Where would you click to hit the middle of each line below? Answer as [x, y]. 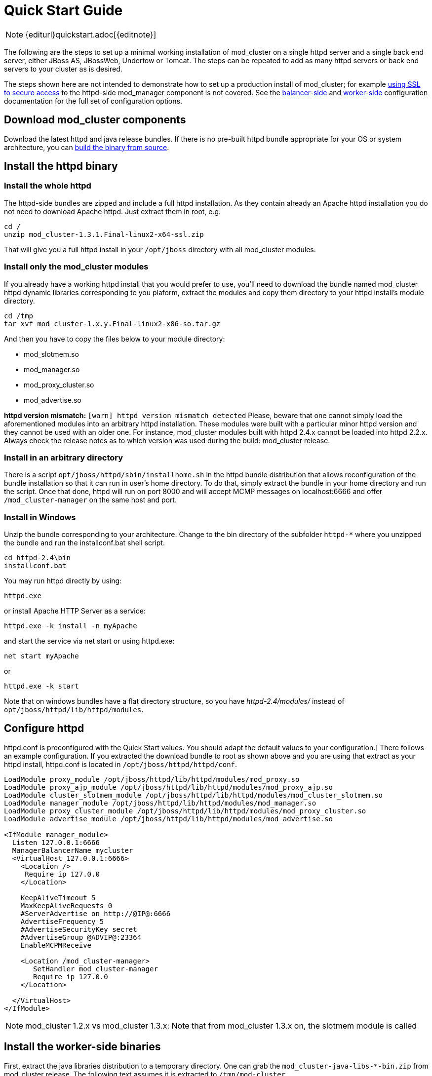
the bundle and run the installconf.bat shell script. [84, 543]
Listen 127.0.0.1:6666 [56, 842]
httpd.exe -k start [41, 686]
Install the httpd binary [61, 166]
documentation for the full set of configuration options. [93, 101]
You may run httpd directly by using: [63, 581]
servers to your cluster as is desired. [63, 69]
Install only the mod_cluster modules [76, 267]
